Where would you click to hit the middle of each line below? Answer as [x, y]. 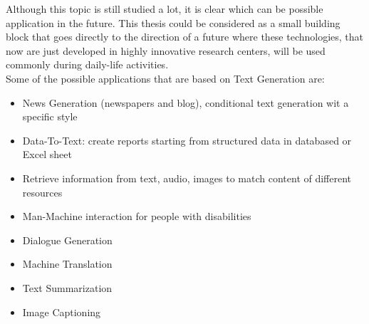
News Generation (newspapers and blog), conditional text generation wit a [186, 102]
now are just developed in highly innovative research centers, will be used [166, 50]
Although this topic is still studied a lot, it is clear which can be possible [165, 9]
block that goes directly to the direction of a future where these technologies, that [185, 37]
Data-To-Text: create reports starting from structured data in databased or [187, 140]
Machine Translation [67, 264]
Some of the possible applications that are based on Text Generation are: [165, 78]
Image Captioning [62, 312]
